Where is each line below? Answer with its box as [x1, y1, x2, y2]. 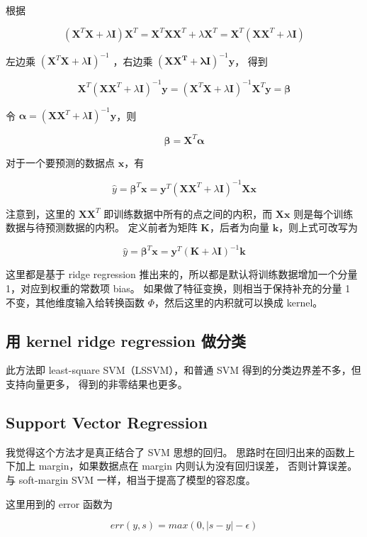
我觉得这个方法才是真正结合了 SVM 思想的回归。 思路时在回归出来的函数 [6, 444, 346, 459]
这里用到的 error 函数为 [6, 496, 113, 511]
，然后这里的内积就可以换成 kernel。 [154, 294, 323, 309]
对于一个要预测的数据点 [6, 155, 115, 170]
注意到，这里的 [6, 206, 75, 221]
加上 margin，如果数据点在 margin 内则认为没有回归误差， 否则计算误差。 [15, 458, 358, 473]
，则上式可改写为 [278, 220, 358, 235]
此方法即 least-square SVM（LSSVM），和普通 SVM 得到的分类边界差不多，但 [6, 362, 361, 377]
